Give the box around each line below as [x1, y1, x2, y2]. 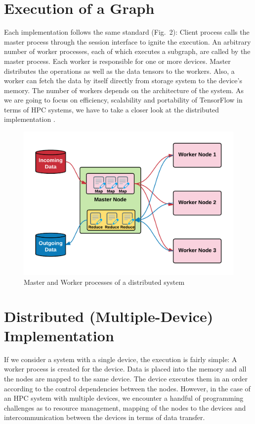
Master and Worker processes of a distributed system [24, 276, 185, 287]
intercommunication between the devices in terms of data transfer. [4, 412, 205, 423]
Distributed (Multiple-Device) [4, 306, 213, 326]
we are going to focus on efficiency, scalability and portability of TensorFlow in [4, 95, 243, 105]
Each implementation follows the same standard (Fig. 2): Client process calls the [4, 27, 250, 37]
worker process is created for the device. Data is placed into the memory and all [4, 364, 247, 374]
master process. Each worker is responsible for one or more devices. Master [4, 55, 231, 66]
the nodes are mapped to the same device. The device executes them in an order [4, 373, 248, 383]
